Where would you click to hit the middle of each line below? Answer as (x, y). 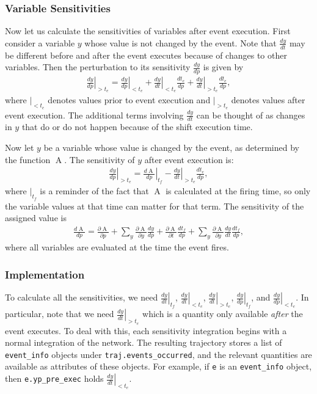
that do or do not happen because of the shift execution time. (137, 127)
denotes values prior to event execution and (129, 100)
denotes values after (268, 100)
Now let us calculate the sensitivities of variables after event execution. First (148, 31)
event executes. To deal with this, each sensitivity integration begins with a (146, 330)
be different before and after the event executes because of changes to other (146, 55)
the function (28, 159)
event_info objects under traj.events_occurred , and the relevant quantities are (158, 354)
